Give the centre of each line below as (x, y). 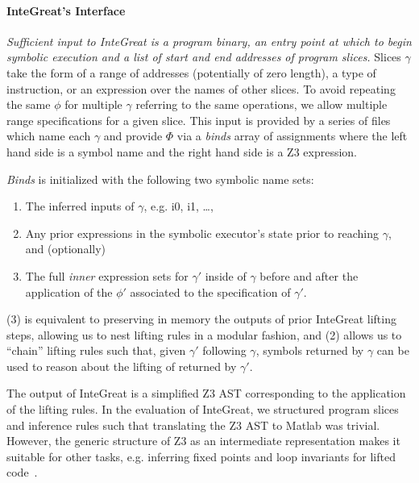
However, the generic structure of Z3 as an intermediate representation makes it (203, 441)
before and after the (309, 275)
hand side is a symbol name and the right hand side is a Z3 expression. (182, 151)
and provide (133, 136)
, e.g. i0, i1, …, (178, 206)
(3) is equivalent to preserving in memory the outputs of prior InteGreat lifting (201, 319)
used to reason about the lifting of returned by (122, 366)
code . (22, 472)
